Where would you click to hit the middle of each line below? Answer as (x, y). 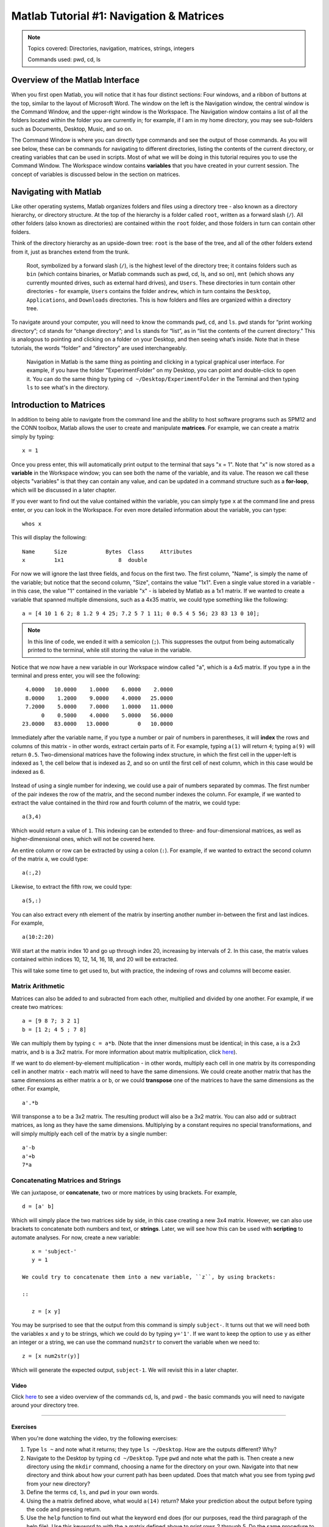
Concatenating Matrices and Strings (66, 1180)
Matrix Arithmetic (38, 986)
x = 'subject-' (54, 1251)
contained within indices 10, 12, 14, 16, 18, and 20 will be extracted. (95, 960)
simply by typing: (33, 436)
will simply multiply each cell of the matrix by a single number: (89, 1134)
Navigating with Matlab (56, 191)
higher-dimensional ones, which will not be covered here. (83, 839)
